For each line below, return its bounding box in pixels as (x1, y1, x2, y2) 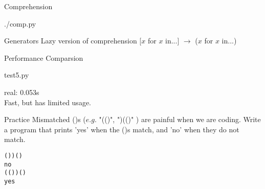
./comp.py (4, 18, 36, 29)
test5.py (4, 69, 29, 80)
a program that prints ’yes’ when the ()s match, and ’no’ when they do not (4, 124, 239, 134)
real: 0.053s (4, 86, 39, 97)
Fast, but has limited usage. (4, 97, 91, 107)
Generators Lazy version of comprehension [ (4, 35, 142, 46)
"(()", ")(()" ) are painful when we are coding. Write (99, 114, 261, 125)
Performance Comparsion (4, 52, 83, 63)
